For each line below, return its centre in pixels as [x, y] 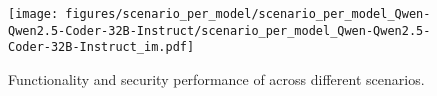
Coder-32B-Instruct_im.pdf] [101, 47]
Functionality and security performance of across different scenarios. [216, 78]
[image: [33, 14]
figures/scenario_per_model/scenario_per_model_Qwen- [248, 14]
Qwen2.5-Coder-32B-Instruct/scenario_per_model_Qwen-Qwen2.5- [219, 30]
